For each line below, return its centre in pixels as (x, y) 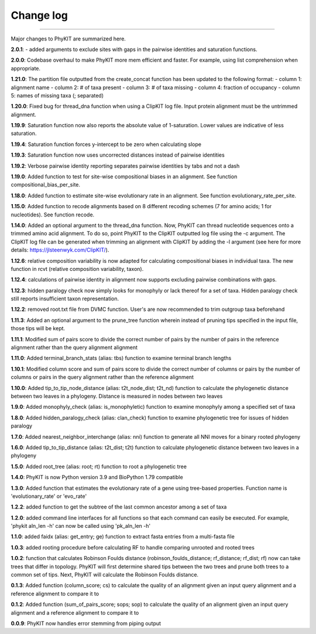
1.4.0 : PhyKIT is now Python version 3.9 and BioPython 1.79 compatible (97, 477)
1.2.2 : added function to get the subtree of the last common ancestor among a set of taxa (119, 507)
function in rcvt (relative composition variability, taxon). (77, 269)
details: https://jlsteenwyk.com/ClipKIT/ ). (60, 250)
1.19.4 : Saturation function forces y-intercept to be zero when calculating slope (106, 144)
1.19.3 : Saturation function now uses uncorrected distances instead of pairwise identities (118, 155)
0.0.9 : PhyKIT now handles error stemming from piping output (86, 623)
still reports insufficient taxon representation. (65, 299)
